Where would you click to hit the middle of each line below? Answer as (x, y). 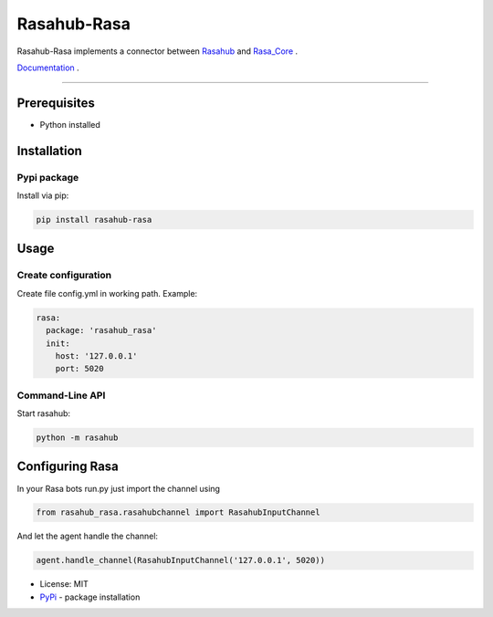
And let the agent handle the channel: (88, 536)
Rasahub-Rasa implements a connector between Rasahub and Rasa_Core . (157, 51)
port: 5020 (79, 369)
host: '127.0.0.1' (96, 356)
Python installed (70, 124)
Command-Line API (61, 395)
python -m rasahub (77, 438)
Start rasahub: (44, 413)
